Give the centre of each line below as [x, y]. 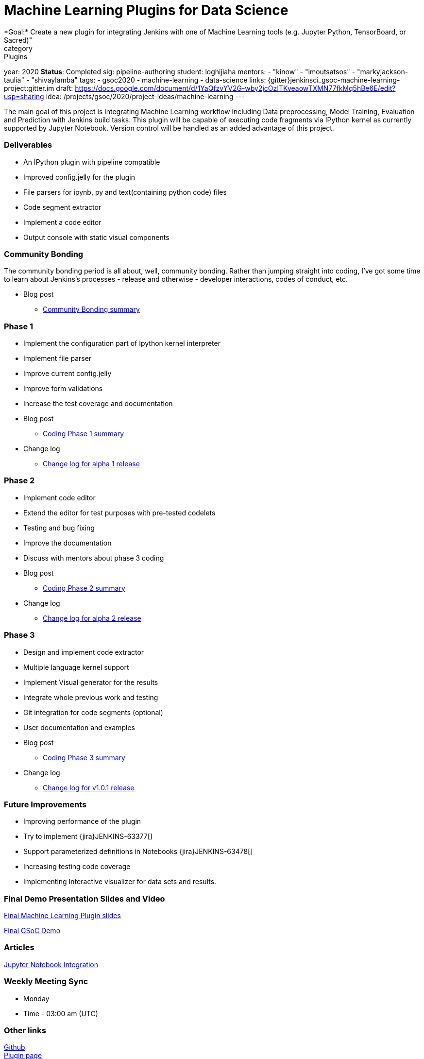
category [18, 48]
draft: [65, 88]
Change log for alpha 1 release [91, 464]
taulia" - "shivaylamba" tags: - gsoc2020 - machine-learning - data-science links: [135, 80]
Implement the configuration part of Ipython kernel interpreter [122, 343]
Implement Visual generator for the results [91, 682]
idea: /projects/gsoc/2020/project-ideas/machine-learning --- [145, 96]
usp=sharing [24, 96]
